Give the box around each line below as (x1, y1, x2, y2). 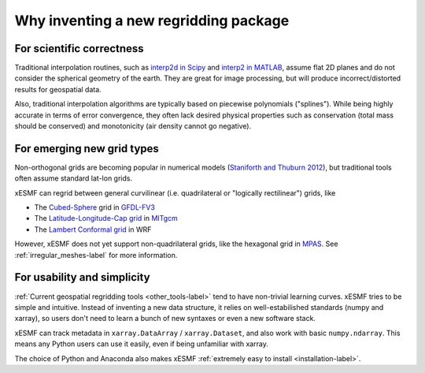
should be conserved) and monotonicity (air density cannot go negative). (14, 121, 252, 131)
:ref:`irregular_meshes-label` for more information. (14, 250, 178, 259)
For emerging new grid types (14, 142, 159, 155)
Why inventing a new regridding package (14, 12, 290, 29)
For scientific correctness (14, 42, 145, 55)
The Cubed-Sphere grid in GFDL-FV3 (34, 203, 155, 212)
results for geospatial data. (14, 84, 102, 94)
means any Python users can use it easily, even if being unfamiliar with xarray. (14, 339, 269, 349)
